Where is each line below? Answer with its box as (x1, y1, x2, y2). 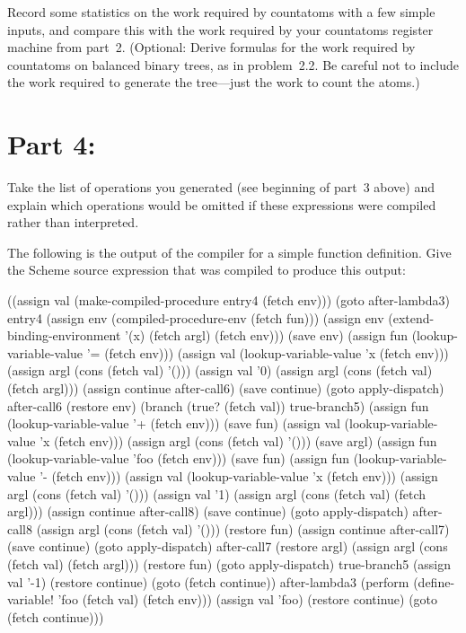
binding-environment (7, 326, 121, 345)
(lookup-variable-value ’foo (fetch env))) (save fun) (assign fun (7, 449, 350, 468)
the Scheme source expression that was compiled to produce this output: (7, 260, 406, 279)
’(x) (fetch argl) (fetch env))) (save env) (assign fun (125, 326, 408, 345)
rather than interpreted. (7, 213, 139, 232)
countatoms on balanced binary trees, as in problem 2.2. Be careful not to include (7, 55, 460, 74)
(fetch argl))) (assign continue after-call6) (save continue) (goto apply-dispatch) (7, 379, 444, 398)
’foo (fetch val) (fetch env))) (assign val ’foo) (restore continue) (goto (57, 590, 438, 609)
